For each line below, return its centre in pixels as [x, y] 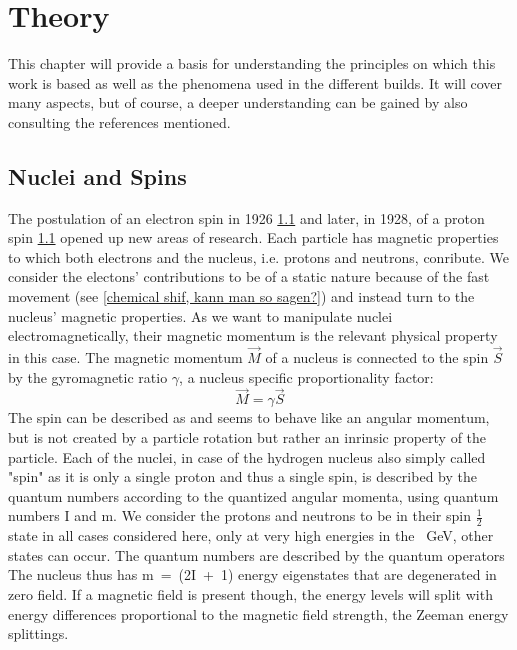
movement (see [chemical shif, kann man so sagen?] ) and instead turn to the [241, 296]
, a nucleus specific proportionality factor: [306, 376]
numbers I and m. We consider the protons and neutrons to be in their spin [239, 515]
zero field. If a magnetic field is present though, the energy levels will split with [250, 594]
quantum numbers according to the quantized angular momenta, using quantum [253, 495]
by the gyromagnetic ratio [88, 376]
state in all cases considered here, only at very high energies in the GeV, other [251, 535]
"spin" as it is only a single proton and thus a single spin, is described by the [242, 476]
